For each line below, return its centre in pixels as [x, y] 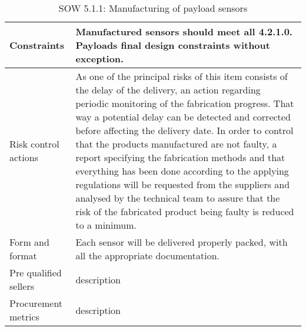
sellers [22, 286]
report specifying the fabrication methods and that [180, 157]
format [23, 255]
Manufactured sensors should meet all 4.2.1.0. [184, 31]
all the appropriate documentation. [147, 255]
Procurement [36, 303]
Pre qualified [36, 273]
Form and [29, 242]
